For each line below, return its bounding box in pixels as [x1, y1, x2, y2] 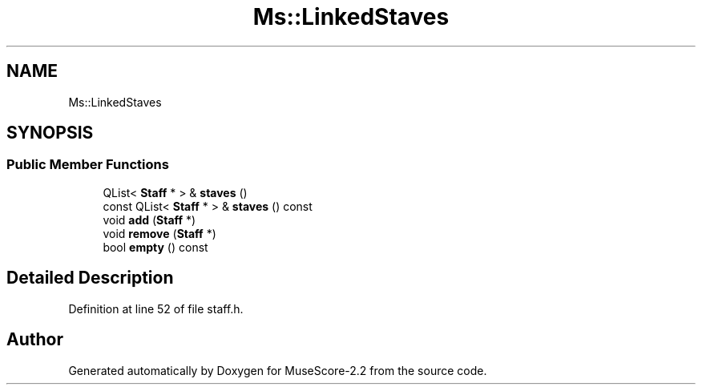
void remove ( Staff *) [103, 226, 216, 240]
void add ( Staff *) [103, 212, 196, 227]
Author [6, 329, 63, 350]
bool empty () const [103, 240, 208, 254]
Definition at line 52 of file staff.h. [68, 301, 244, 316]
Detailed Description [6, 268, 174, 288]
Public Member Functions [6, 156, 169, 173]
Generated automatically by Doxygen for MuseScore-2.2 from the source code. [68, 363, 487, 377]
